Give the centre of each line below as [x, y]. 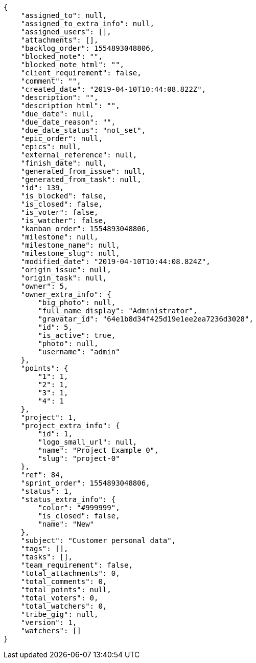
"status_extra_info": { [68, 499]
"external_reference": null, [79, 155]
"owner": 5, [44, 286]
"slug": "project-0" [79, 458]
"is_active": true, [77, 335]
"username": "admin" [79, 352]
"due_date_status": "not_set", [83, 130]
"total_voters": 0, [60, 598]
